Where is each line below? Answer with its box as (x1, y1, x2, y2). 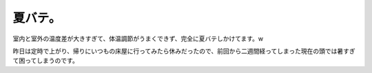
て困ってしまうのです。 (12, 56, 79, 65)
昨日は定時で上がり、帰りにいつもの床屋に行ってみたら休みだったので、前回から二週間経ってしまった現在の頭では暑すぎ (12, 47, 355, 55)
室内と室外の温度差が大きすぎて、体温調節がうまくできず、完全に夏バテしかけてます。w (12, 34, 264, 43)
